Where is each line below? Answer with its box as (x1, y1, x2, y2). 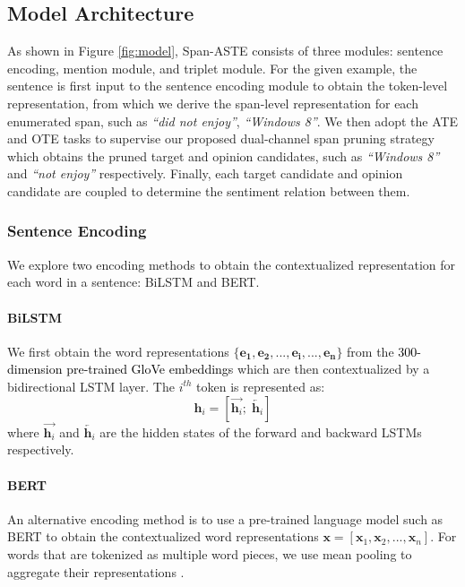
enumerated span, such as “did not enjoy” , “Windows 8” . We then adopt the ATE (7, 111, 459, 130)
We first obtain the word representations (7, 341, 229, 360)
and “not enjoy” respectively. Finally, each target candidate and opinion (7, 164, 403, 183)
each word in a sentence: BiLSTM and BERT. (7, 272, 260, 291)
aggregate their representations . (7, 562, 185, 581)
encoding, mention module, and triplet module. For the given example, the (7, 58, 418, 77)
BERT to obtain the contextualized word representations (7, 527, 319, 546)
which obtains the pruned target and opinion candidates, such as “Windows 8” (7, 146, 440, 165)
